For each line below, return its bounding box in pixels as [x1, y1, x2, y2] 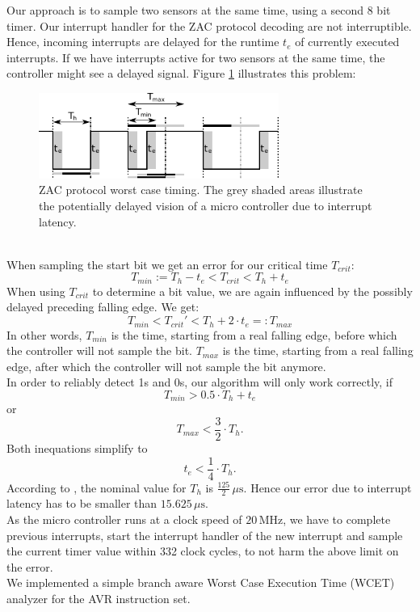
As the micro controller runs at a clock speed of [6, 511, 242, 528]
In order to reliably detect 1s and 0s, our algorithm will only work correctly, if [6, 374, 393, 390]
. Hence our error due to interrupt [243, 479, 412, 496]
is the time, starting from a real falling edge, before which [111, 326, 397, 343]
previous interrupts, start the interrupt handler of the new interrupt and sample [6, 526, 403, 543]
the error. [6, 558, 53, 575]
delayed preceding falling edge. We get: [6, 298, 199, 315]
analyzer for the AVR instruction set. [6, 590, 191, 607]
